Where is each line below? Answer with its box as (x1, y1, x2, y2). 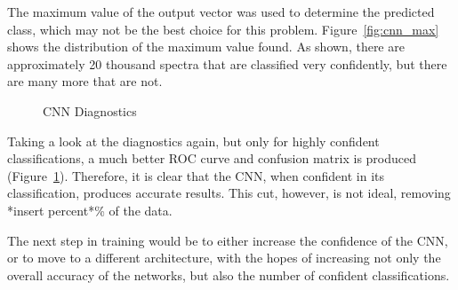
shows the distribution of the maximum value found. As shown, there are (7, 37, 405, 56)
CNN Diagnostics (43, 101, 137, 120)
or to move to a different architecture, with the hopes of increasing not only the (7, 248, 441, 267)
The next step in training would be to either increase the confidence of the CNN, (7, 231, 448, 249)
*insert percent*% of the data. (7, 200, 173, 219)
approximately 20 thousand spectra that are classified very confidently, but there (7, 54, 447, 73)
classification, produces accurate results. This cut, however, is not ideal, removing (7, 184, 451, 202)
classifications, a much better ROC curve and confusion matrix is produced (7, 149, 417, 168)
